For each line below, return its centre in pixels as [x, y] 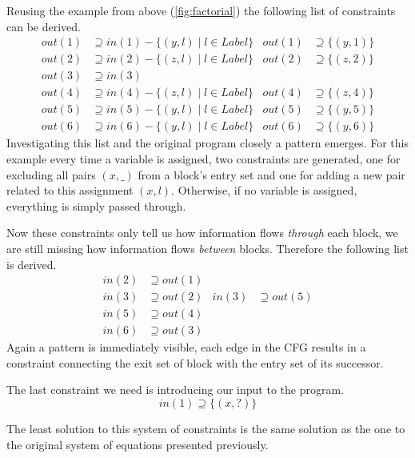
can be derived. [44, 26]
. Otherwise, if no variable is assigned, [264, 190]
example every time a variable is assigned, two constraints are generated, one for [204, 158]
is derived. [32, 264]
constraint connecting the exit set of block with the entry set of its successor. [195, 362]
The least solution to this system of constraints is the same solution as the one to [206, 429]
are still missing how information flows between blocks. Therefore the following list [207, 248]
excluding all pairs [51, 174]
